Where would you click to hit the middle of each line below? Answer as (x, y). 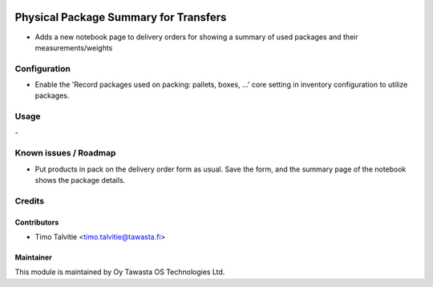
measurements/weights (74, 47)
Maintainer (33, 257)
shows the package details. (80, 180)
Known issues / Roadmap (65, 153)
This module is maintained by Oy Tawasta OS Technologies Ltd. (120, 272)
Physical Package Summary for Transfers (121, 17)
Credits (29, 200)
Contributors (37, 222)
